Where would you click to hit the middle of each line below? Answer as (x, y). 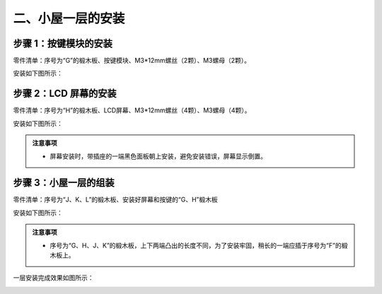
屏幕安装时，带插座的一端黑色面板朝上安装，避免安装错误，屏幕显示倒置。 (158, 156)
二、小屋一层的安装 (69, 18)
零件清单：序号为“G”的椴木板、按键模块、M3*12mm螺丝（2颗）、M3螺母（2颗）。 (132, 61)
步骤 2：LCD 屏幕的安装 (65, 94)
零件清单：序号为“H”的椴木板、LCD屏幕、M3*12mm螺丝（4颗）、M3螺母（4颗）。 (132, 110)
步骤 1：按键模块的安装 (63, 43)
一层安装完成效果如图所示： (53, 278)
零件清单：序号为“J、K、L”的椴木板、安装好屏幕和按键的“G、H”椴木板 (116, 200)
